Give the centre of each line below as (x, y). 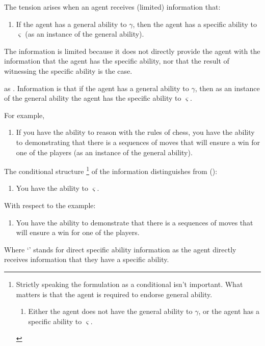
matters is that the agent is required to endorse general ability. (114, 294)
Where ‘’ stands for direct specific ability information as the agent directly (120, 249)
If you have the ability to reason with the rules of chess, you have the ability (135, 132)
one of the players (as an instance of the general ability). (104, 152)
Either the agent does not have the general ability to (110, 311)
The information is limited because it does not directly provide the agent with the (132, 51)
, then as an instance (227, 88)
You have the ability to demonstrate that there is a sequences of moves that (135, 222)
